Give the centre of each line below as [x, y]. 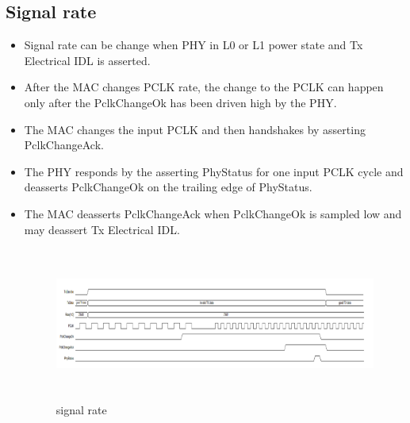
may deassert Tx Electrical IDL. [102, 229]
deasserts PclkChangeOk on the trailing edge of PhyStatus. [168, 187]
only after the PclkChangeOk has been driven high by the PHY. [180, 102]
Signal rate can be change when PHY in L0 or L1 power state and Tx [194, 45]
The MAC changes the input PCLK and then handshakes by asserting [195, 129]
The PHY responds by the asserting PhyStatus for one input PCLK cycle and [214, 171]
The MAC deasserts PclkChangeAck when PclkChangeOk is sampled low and [213, 213]
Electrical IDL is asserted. [87, 60]
